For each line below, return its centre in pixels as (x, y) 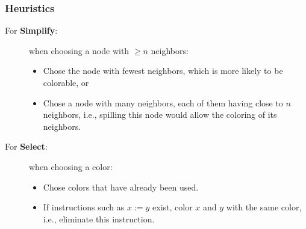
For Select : (26, 146)
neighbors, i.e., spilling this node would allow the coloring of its (160, 114)
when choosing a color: (71, 166)
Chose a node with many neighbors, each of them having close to (163, 102)
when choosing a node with (79, 50)
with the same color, (264, 207)
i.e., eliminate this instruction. (99, 218)
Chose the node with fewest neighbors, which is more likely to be (163, 71)
